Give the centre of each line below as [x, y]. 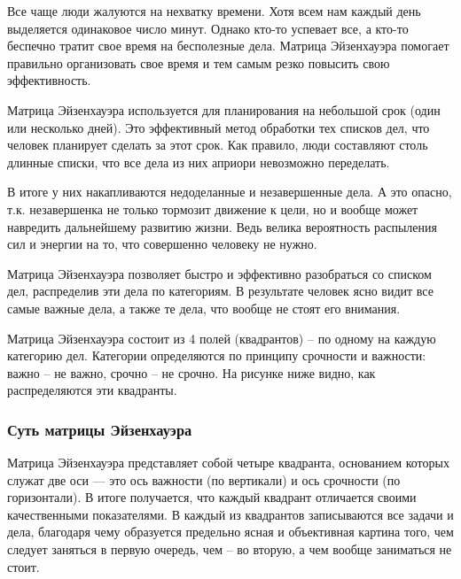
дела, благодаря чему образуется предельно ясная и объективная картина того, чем [230, 532]
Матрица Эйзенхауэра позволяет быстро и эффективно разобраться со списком [219, 273]
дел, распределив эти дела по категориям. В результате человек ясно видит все [220, 291]
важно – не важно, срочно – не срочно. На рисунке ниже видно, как [191, 372]
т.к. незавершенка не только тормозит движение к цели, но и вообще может [213, 208]
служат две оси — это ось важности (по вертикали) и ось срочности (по [204, 479]
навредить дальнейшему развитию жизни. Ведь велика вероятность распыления [222, 226]
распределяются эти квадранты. [92, 390]
